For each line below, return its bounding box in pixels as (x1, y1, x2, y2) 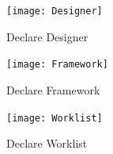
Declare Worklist (6, 135, 88, 152)
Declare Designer (6, 28, 89, 44)
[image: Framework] (6, 59, 108, 71)
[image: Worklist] (6, 112, 103, 124)
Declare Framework (6, 81, 100, 98)
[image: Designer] (6, 6, 103, 17)
